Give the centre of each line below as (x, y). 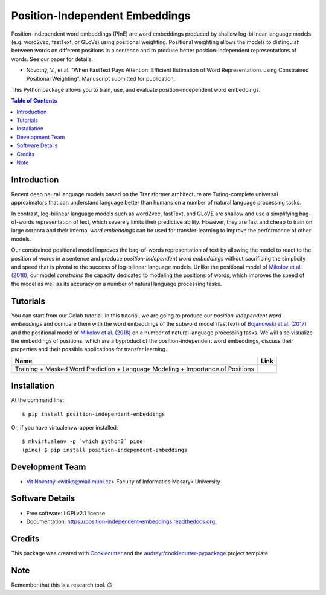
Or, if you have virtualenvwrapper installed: (65, 427)
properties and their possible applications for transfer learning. (89, 349)
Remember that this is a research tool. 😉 (62, 585)
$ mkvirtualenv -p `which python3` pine (82, 441)
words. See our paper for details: (52, 59)
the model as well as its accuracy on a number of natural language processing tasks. (117, 284)
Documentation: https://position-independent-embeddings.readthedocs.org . (121, 521)
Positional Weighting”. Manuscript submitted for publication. (101, 78)
